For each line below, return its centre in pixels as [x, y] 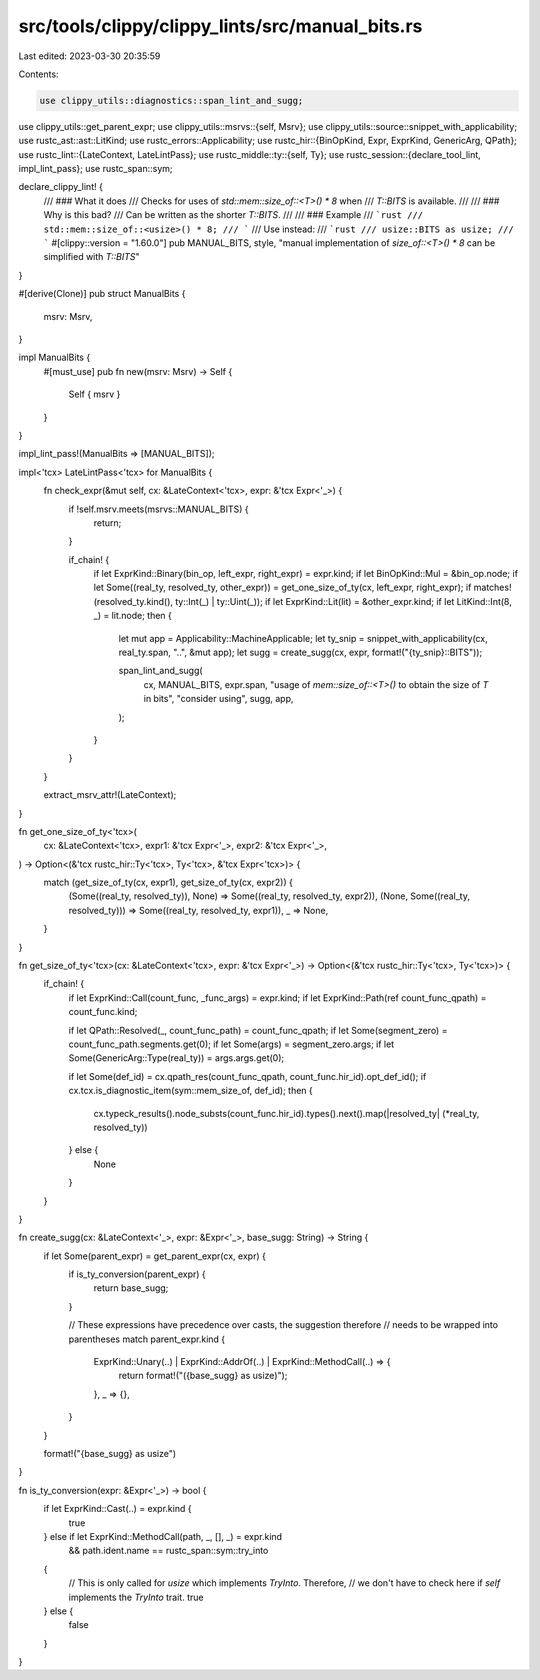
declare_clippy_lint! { [61, 187]
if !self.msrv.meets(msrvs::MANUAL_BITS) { [158, 509]
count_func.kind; [103, 1012]
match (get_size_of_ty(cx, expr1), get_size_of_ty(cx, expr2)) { [168, 882]
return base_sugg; [131, 1288]
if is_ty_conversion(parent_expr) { [137, 1274]
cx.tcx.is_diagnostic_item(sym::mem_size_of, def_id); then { [191, 1091]
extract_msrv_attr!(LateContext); [110, 795]
